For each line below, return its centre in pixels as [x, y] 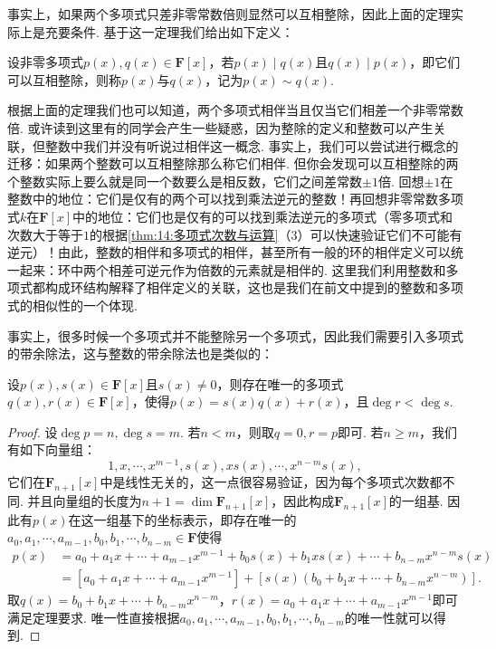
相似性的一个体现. [85, 305]
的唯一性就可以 [389, 617]
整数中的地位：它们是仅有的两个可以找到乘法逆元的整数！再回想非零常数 [223, 199]
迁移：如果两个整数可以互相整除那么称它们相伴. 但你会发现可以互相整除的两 [233, 163]
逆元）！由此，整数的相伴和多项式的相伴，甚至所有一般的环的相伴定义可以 [229, 252]
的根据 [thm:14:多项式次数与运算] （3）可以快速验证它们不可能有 [276, 234]
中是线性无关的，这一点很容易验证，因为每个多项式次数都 [271, 482]
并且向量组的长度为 [85, 500]
